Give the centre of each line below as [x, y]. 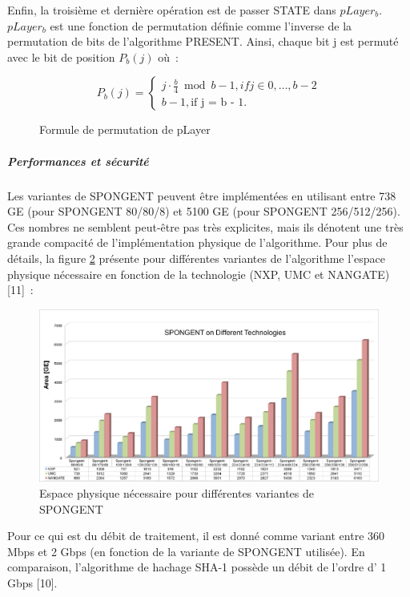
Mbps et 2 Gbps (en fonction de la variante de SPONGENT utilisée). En [186, 551]
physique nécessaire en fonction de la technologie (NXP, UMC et [166, 274]
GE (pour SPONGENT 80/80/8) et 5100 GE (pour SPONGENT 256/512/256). [204, 211]
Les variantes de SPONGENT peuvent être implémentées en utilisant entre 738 [202, 195]
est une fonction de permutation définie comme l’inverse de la [201, 25]
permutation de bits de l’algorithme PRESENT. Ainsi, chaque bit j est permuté [203, 41]
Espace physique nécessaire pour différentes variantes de [177, 493]
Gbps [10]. [32, 582]
